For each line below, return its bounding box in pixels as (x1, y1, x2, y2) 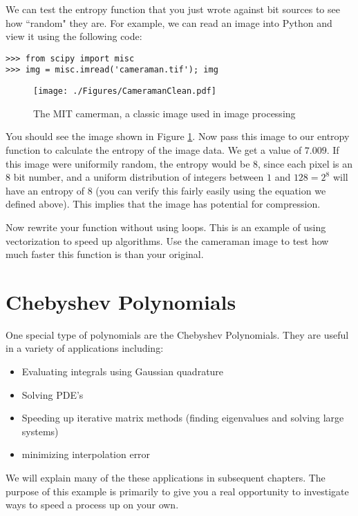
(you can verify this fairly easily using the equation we (95, 183, 326, 197)
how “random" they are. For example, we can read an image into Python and (6, 15, 332, 30)
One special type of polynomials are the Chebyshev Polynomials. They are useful (6, 327, 349, 341)
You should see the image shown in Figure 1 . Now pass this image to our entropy (6, 129, 350, 143)
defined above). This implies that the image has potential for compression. (6, 197, 321, 211)
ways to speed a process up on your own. (6, 497, 179, 512)
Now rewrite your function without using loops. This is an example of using (6, 219, 326, 234)
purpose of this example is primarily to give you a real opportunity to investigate (6, 484, 349, 498)
